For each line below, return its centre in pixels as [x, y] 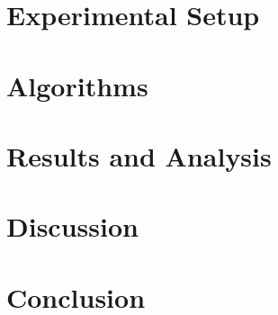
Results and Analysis [139, 155]
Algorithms [77, 85]
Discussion [72, 226]
